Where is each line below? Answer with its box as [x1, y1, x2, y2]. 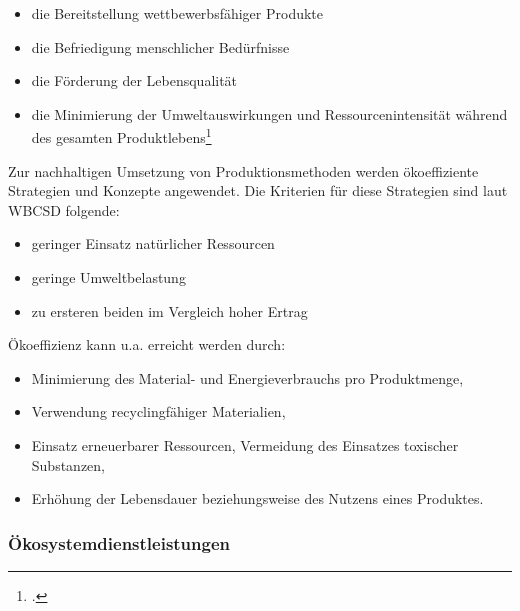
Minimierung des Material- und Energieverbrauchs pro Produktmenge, [31, 367, 464, 388]
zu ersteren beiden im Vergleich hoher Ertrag [31, 300, 308, 321]
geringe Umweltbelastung [31, 267, 186, 287]
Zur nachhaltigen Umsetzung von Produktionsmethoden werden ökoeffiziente [8, 160, 479, 181]
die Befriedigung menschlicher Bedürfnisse [31, 36, 290, 57]
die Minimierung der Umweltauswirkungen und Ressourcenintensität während [31, 103, 508, 124]
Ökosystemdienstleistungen [8, 530, 231, 555]
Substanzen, [31, 454, 106, 475]
